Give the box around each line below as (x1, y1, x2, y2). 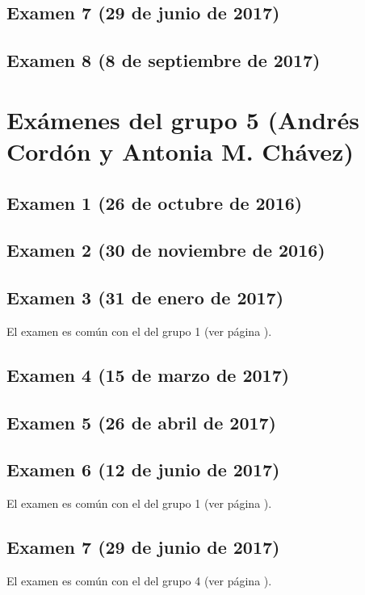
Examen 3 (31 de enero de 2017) (6, 285, 284, 310)
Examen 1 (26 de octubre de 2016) (6, 190, 303, 215)
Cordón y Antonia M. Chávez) (6, 134, 354, 167)
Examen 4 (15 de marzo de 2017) (6, 362, 290, 387)
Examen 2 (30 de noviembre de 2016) (6, 237, 325, 262)
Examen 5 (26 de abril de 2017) (6, 409, 277, 434)
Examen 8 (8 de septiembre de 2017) (6, 48, 321, 73)
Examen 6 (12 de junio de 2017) (6, 457, 280, 482)
